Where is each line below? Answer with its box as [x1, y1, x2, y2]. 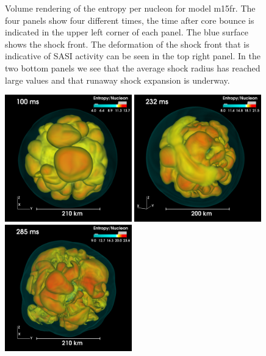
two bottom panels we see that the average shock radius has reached [5, 61, 261, 74]
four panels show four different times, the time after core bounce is [5, 13, 254, 26]
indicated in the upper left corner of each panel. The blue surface [5, 26, 248, 38]
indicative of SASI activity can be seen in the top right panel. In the [5, 49, 261, 62]
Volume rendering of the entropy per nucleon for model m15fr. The [5, 2, 256, 14]
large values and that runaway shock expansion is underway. [5, 73, 230, 86]
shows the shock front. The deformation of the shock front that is [5, 37, 250, 50]
